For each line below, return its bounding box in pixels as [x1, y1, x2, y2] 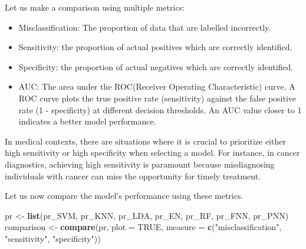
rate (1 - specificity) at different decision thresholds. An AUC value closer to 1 [18, 103, 302, 116]
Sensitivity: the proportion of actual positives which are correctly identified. [18, 41, 292, 53]
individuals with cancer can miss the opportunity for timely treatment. [5, 169, 261, 182]
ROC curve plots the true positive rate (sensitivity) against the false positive [18, 91, 297, 104]
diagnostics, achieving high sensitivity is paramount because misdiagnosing [5, 158, 275, 170]
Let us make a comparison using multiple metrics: [5, 1, 185, 13]
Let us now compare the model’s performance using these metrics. [5, 189, 244, 202]
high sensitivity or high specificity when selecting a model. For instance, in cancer [5, 146, 300, 159]
